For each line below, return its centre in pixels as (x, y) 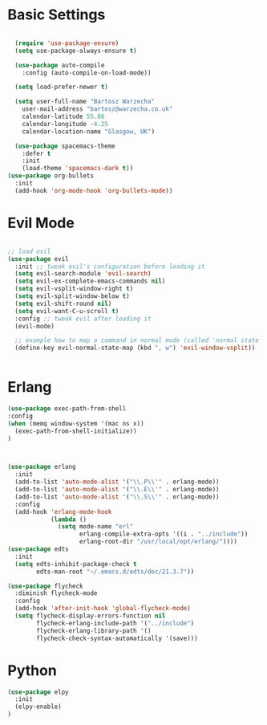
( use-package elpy (38, 692)
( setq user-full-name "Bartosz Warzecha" (85, 102)
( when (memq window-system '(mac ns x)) (76, 423)
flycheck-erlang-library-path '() (94, 631)
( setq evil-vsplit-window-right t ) (74, 289)
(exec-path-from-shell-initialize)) (76, 431)
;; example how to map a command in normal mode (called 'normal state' (139, 340)
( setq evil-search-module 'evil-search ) (83, 274)
